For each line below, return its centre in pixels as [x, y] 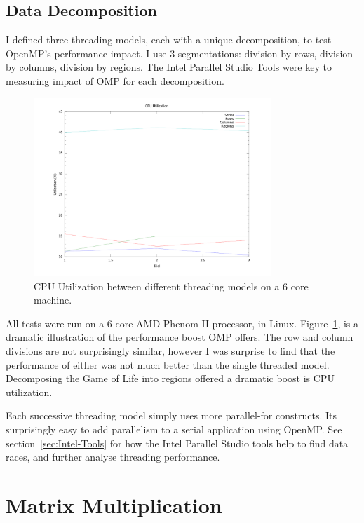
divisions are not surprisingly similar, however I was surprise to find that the [170, 350]
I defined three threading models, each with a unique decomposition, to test [169, 40]
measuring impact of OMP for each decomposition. [115, 80]
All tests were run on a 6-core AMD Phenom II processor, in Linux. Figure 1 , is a [182, 323]
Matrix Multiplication [114, 504]
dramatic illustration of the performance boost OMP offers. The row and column [180, 337]
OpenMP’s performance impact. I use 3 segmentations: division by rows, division [180, 53]
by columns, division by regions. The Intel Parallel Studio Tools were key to [169, 67]
